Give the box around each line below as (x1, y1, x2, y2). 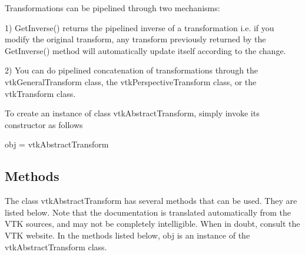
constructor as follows (5, 118, 83, 130)
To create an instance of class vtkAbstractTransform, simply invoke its (5, 107, 260, 119)
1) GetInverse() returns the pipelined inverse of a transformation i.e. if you (5, 21, 274, 33)
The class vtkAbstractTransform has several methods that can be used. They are (5, 194, 297, 207)
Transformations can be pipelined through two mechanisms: (5, 2, 220, 14)
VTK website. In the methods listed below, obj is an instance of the (5, 229, 250, 241)
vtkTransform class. (5, 87, 76, 99)
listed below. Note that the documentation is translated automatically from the (5, 206, 291, 218)
